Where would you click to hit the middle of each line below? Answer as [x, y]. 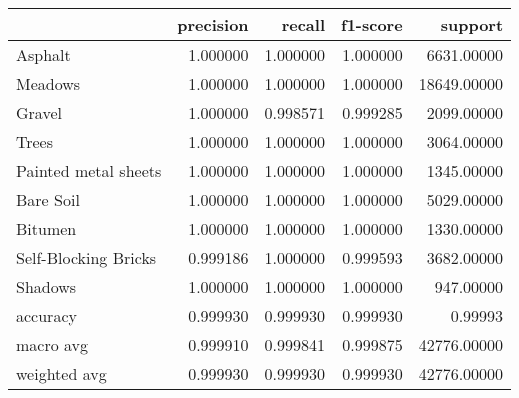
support [472, 24]
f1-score [372, 24]
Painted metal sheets [89, 170]
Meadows [48, 83]
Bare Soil [48, 199]
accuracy [46, 315]
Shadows [46, 286]
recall [303, 24]
